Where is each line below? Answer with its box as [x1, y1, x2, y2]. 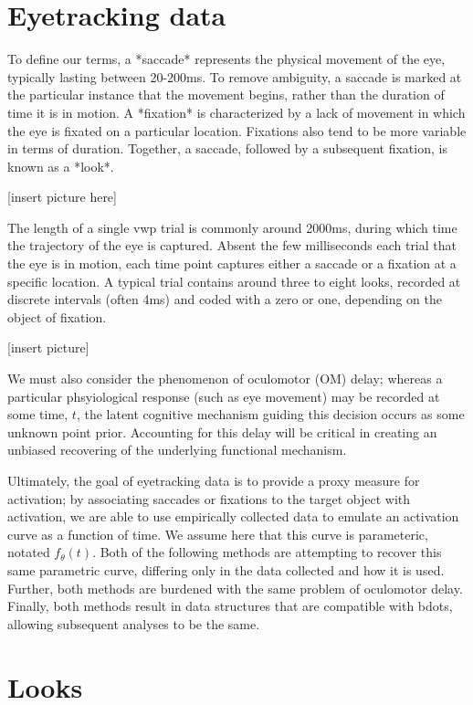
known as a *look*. [7, 156, 114, 175]
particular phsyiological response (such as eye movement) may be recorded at [7, 386, 440, 405]
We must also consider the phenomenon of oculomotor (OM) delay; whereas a [7, 369, 443, 388]
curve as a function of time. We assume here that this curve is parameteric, [7, 524, 428, 543]
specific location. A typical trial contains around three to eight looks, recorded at [7, 271, 461, 290]
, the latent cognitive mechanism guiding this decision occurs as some [76, 405, 465, 424]
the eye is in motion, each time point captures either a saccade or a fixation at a [7, 254, 457, 273]
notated [7, 542, 50, 562]
